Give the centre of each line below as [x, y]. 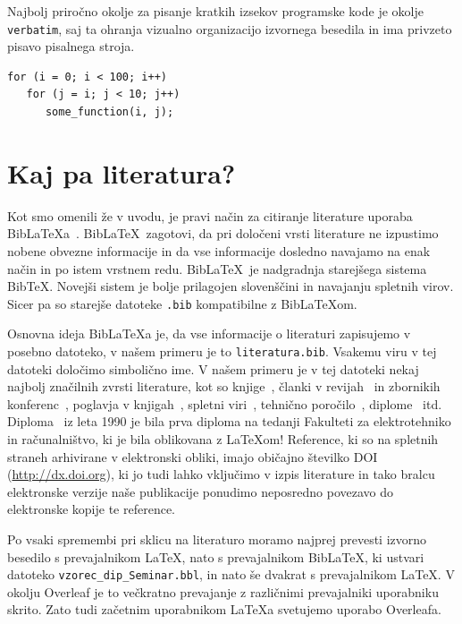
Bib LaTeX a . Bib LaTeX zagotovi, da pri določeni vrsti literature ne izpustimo [223, 233]
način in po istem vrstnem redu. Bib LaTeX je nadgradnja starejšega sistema [217, 268]
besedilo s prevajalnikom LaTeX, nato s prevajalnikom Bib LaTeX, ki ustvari [216, 556]
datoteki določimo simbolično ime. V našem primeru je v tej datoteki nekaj [213, 368]
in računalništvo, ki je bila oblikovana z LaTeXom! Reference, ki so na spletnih [223, 439]
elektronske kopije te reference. [92, 509]
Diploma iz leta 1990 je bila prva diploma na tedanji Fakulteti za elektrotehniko [229, 421]
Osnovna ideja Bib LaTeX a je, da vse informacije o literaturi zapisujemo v [209, 333]
